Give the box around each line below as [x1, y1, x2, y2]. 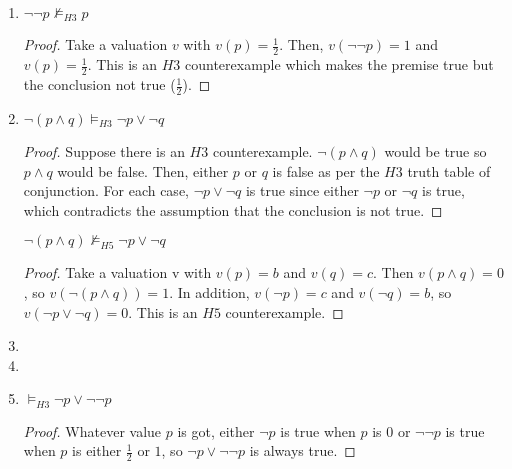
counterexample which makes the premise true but [185, 54, 494, 75]
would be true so [384, 140, 487, 161]
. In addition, [169, 281, 250, 302]
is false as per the [272, 160, 380, 181]
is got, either [177, 420, 255, 441]
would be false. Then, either [57, 160, 229, 181]
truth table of [407, 160, 491, 181]
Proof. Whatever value [23, 420, 162, 441]
